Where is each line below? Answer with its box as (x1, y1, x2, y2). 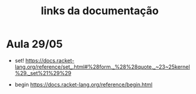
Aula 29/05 (6, 37, 63, 51)
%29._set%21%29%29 (14, 69, 71, 76)
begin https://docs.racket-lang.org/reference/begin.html (14, 81, 153, 88)
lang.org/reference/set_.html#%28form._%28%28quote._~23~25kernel (14, 63, 190, 70)
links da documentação (40, 4, 159, 18)
